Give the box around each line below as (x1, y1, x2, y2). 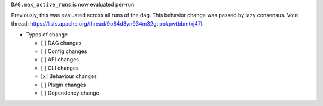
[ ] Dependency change (41, 89, 100, 96)
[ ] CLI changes (41, 64, 79, 71)
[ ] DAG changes (41, 39, 82, 46)
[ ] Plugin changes (41, 81, 86, 88)
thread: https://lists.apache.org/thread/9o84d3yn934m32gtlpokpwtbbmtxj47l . (11, 20, 204, 27)
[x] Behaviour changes (41, 73, 97, 80)
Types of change (26, 31, 68, 38)
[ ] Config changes (41, 48, 87, 55)
